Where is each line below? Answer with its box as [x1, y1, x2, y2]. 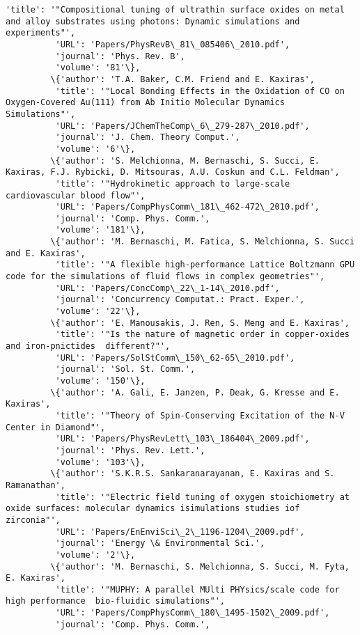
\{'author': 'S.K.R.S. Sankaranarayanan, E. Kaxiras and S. [50, 469, 335, 479]
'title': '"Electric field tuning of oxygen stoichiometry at [55, 492, 350, 502]
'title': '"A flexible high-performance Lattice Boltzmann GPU [55, 260, 355, 270]
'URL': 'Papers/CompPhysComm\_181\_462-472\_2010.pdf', [55, 202, 320, 212]
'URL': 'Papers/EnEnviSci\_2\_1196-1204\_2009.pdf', [55, 526, 305, 537]
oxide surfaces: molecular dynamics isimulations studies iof [6, 503, 300, 514]
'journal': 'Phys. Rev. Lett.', [55, 445, 205, 455]
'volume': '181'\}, [55, 225, 146, 235]
